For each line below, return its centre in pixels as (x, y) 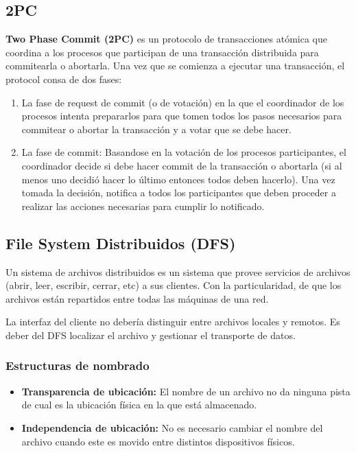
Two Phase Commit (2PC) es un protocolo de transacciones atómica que (166, 39)
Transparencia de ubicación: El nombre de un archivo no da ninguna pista (186, 391)
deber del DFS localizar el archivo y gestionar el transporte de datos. (151, 335)
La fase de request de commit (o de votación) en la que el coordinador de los (183, 102)
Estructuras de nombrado (78, 365)
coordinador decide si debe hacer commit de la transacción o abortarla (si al (182, 165)
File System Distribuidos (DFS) (121, 243)
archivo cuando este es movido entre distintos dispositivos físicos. (158, 441)
